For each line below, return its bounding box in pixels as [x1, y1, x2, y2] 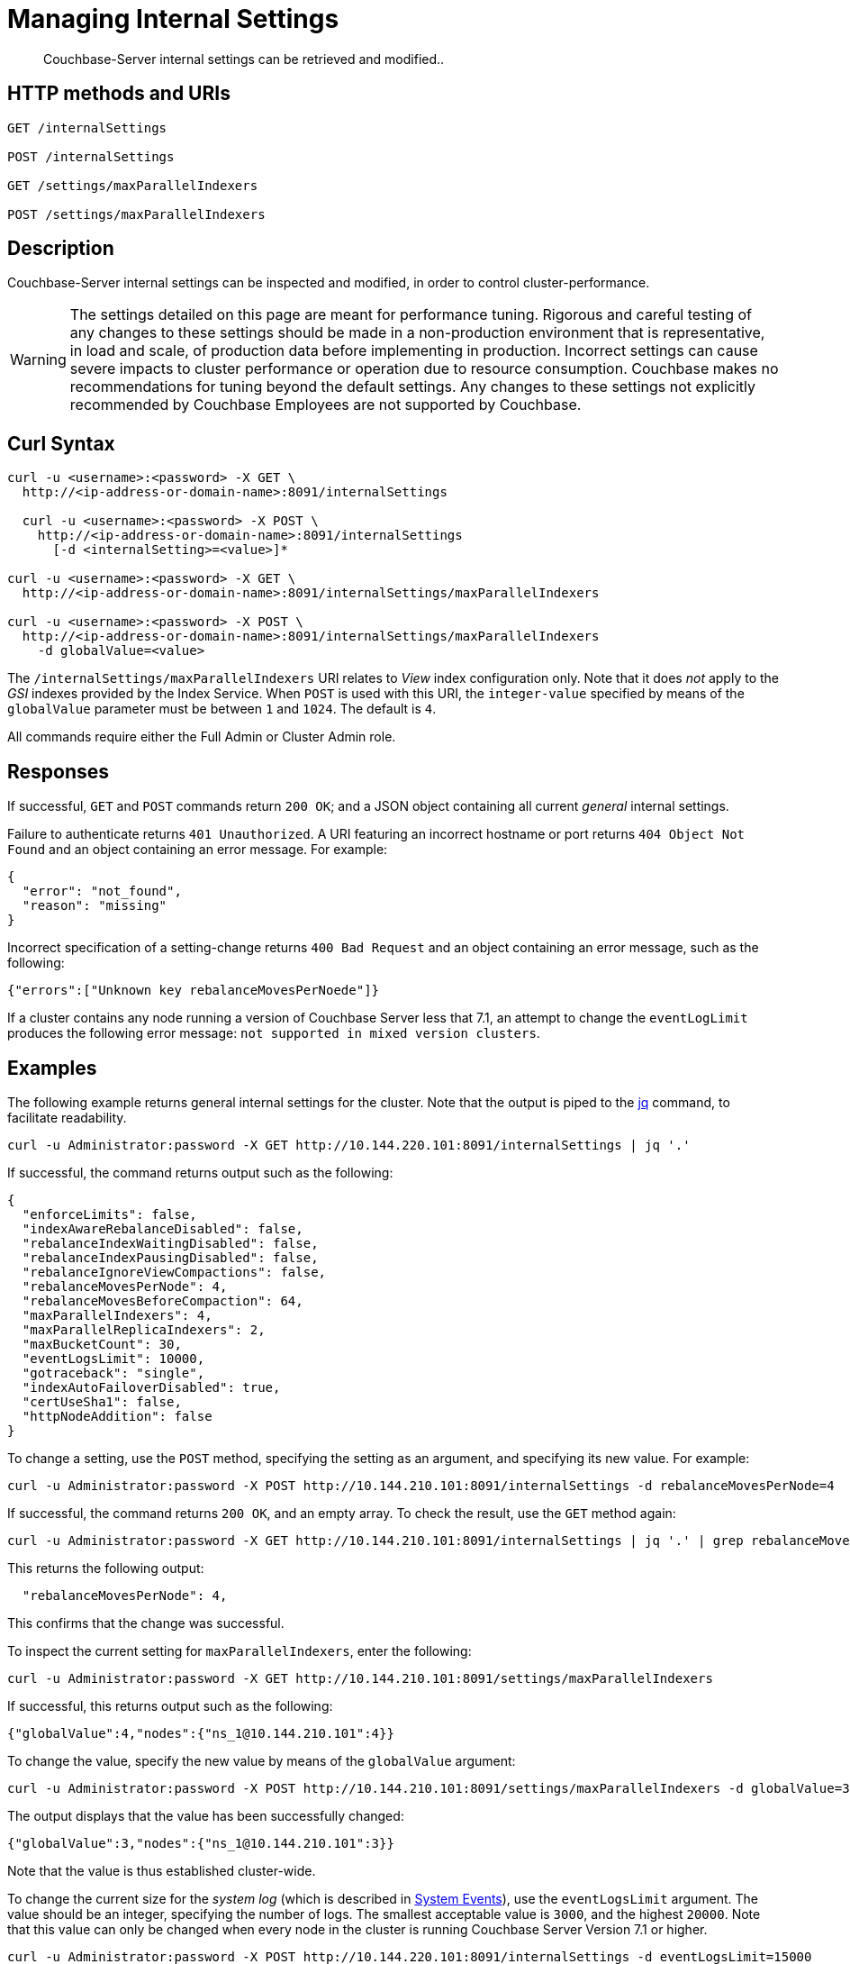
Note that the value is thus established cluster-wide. [7, 1862, 316, 1878]
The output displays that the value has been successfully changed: [7, 1807, 404, 1823]
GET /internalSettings [7, 120, 167, 135]
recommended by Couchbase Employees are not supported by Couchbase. [69, 396, 582, 414]
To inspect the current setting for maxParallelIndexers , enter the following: [7, 1642, 472, 1659]
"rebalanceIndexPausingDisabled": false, [22, 1250, 319, 1265]
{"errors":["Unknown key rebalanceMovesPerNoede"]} [7, 983, 380, 998]
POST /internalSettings [7, 149, 175, 164]
